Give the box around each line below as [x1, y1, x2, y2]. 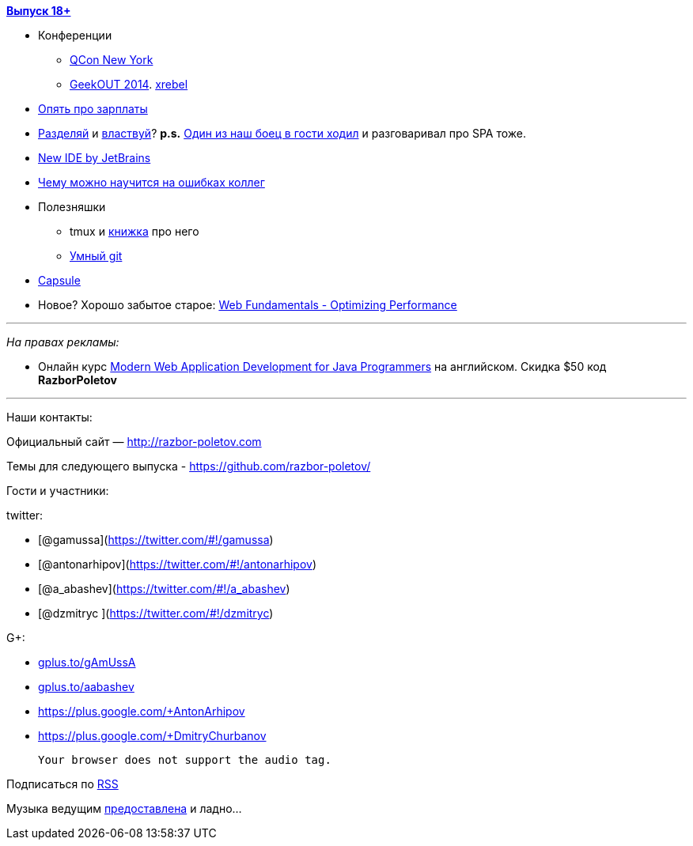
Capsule [38, 274, 81, 287]
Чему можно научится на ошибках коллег [38, 176, 265, 189]
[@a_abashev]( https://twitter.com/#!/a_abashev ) [38, 582, 290, 595]
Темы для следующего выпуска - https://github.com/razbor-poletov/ [6, 459, 371, 473]
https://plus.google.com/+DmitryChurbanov [38, 729, 267, 742]
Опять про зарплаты [38, 102, 148, 115]
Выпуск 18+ [6, 4, 71, 17]
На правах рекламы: [6, 335, 119, 349]
